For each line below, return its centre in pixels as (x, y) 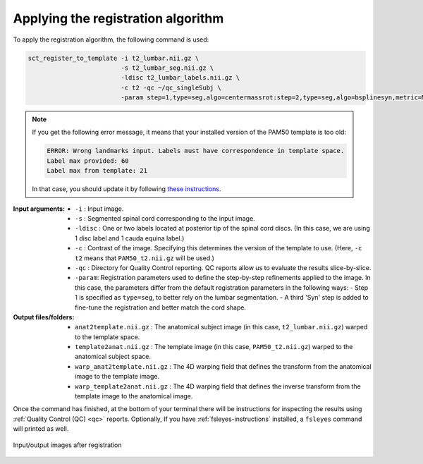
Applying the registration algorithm (118, 18)
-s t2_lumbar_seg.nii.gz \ (167, 68)
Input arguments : (39, 209)
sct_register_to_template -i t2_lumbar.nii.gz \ (114, 58)
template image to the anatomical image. (134, 396)
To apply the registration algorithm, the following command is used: (111, 39)
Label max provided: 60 (88, 161)
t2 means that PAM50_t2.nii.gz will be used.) (145, 258)
